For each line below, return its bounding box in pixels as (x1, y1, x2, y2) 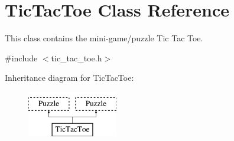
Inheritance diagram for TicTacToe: (5, 71, 134, 84)
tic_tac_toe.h (51, 51, 102, 64)
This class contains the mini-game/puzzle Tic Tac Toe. (5, 32, 203, 44)
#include (5, 51, 38, 64)
